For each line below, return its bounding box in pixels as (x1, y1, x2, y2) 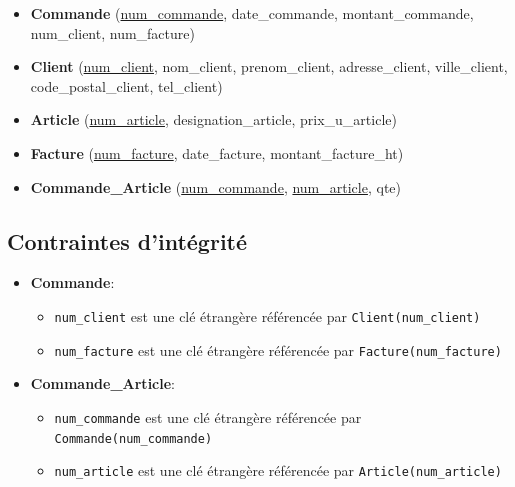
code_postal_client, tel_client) (30, 75, 223, 96)
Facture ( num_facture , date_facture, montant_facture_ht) (30, 142, 404, 163)
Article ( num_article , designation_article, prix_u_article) (30, 109, 397, 130)
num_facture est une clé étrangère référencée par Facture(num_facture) (54, 339, 502, 360)
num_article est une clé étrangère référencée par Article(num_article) (54, 460, 502, 481)
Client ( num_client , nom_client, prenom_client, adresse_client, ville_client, (30, 56, 508, 77)
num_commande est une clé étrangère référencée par (54, 406, 362, 427)
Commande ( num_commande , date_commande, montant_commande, (30, 3, 474, 23)
